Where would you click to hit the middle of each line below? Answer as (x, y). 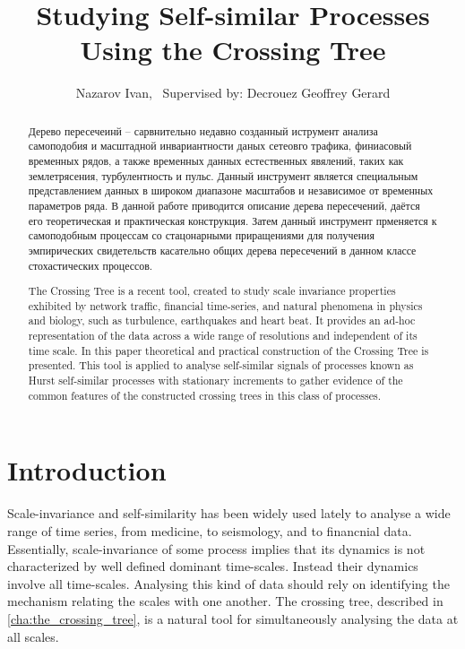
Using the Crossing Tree (233, 50)
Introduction (87, 470)
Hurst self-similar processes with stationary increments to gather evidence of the (215, 381)
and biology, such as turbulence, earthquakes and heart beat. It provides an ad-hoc (222, 320)
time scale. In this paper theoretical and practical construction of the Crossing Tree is (228, 350)
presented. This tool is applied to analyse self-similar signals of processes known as (221, 365)
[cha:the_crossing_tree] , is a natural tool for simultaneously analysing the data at (233, 618)
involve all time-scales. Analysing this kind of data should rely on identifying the (228, 583)
